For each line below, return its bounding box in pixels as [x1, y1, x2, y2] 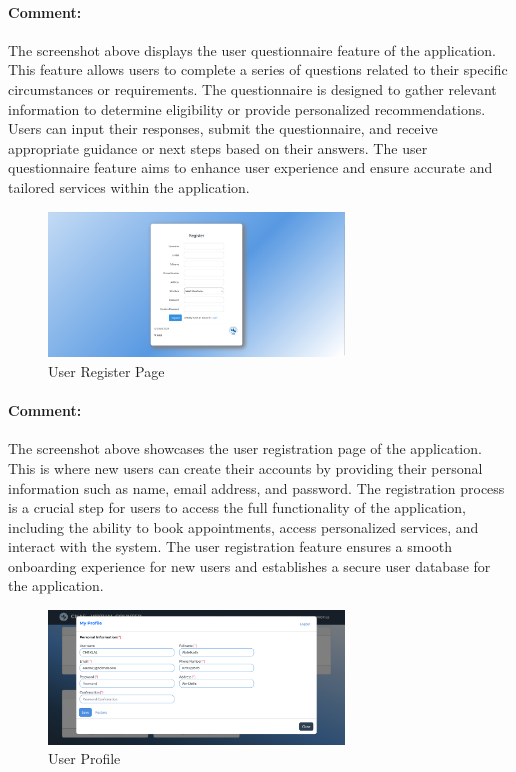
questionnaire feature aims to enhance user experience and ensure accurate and [8, 157, 493, 178]
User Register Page [48, 360, 165, 381]
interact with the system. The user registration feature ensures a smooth [8, 536, 453, 557]
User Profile [48, 748, 121, 769]
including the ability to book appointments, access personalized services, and [8, 516, 479, 537]
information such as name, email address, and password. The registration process [8, 477, 505, 498]
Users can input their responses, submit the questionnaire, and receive [8, 118, 438, 139]
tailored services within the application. [8, 176, 250, 197]
